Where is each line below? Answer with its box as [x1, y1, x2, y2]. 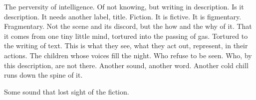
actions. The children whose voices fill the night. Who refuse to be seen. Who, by [4, 50, 252, 60]
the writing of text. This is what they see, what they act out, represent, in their [4, 40, 248, 51]
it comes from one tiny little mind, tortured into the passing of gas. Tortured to [4, 30, 248, 41]
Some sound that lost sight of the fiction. [4, 86, 129, 97]
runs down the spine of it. [4, 70, 83, 80]
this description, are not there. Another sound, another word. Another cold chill [4, 60, 249, 70]
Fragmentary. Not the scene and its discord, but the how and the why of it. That [4, 21, 252, 31]
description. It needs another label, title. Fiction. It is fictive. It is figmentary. [4, 11, 242, 21]
